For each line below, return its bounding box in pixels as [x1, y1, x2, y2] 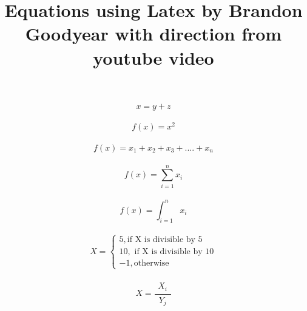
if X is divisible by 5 [127, 235, 203, 244]
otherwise [133, 258, 169, 267]
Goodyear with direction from [25, 21, 282, 46]
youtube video [93, 45, 214, 70]
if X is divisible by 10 [134, 247, 214, 256]
